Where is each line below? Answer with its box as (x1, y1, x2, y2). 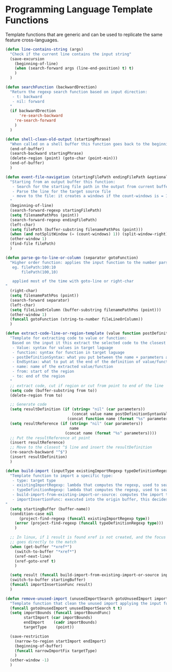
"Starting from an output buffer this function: (10, 179, 116, 184)
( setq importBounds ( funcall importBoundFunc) (10, 611, 111, 616)
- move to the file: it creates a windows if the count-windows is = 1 (12, 194, 168, 199)
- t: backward (12, 94, 42, 99)
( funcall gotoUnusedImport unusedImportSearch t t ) (10, 605, 123, 611)
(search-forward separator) (10, 298, 70, 303)
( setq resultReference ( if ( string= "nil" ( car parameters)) (10, 421, 143, 426)
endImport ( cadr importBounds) (24, 620, 97, 625)
